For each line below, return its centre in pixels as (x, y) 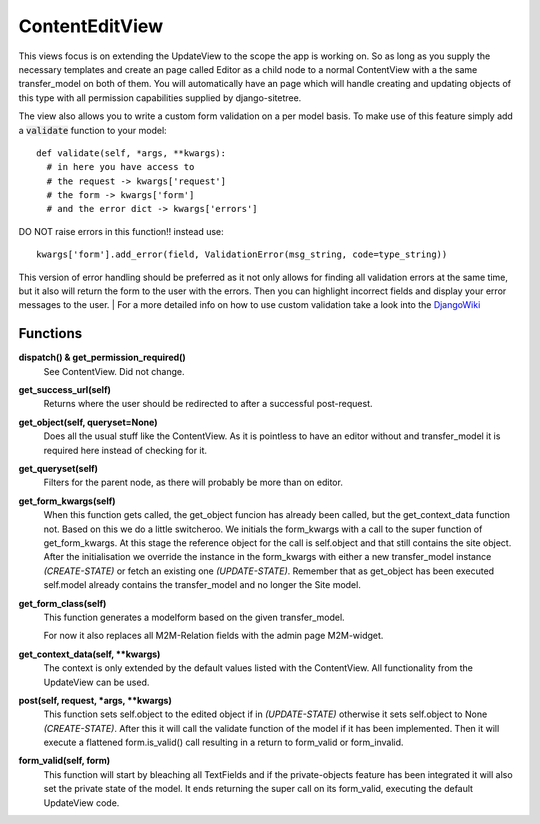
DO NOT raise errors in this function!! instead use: (121, 231)
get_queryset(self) (58, 469)
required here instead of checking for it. (125, 450)
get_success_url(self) (65, 390)
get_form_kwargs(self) (67, 501)
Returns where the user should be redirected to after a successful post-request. (208, 404)
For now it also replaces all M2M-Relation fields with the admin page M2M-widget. (213, 636)
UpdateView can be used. (96, 682)
